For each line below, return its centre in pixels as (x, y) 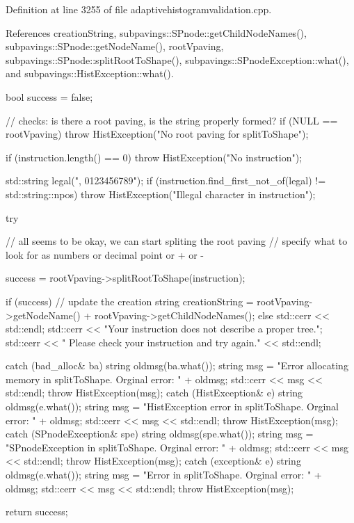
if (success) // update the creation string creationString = (130, 301)
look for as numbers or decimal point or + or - (105, 254)
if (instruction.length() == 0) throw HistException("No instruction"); (154, 157)
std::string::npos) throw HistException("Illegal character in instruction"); (161, 194)
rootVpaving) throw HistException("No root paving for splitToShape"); (157, 134)
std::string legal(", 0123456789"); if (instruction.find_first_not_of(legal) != (166, 180)
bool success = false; (49, 96)
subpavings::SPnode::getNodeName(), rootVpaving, (115, 46)
